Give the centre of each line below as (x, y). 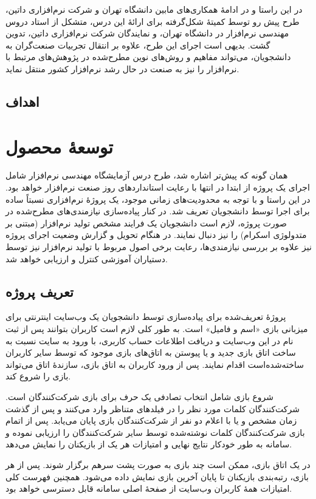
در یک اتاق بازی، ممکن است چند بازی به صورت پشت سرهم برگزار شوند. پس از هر (158, 464)
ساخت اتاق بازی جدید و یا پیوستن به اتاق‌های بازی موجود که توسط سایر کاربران (151, 352)
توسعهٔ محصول (60, 146)
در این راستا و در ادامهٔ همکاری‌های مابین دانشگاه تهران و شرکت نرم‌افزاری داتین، (154, 9)
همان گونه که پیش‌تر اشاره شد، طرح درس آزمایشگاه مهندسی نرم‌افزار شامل (147, 175)
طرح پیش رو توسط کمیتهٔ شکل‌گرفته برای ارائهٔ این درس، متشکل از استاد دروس (153, 21)
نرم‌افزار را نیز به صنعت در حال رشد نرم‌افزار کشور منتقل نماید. (122, 68)
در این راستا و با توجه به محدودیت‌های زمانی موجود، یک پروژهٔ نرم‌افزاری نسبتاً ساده (158, 199)
